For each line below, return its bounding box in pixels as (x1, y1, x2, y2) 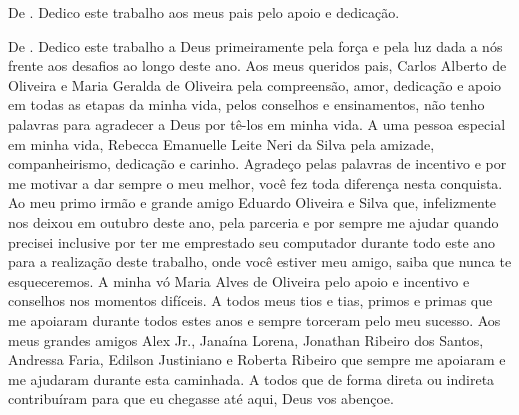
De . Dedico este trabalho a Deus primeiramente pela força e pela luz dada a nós (8, 35, 503, 56)
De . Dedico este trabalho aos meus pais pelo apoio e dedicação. (8, 2, 400, 22)
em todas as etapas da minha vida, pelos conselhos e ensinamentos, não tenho (8, 94, 485, 115)
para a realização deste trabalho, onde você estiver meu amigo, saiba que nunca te (8, 251, 512, 272)
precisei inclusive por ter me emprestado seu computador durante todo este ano (8, 231, 496, 252)
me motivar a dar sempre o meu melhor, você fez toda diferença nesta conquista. (8, 172, 503, 193)
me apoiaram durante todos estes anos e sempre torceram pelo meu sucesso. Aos (8, 309, 501, 330)
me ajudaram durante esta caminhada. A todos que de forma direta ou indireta (8, 368, 495, 389)
